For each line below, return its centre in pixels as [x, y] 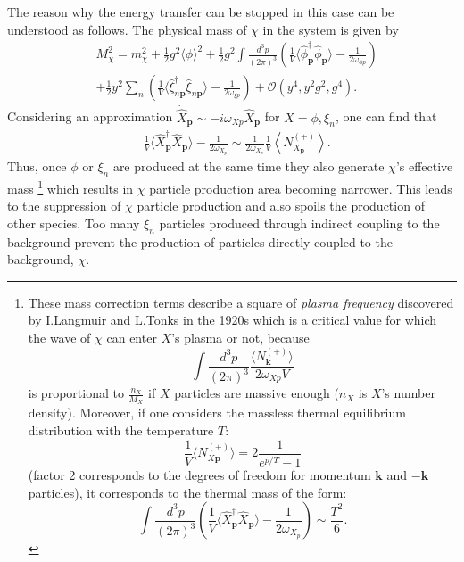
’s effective [424, 166]
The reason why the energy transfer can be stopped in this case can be [201, 12]
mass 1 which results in [70, 187]
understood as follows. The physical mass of [127, 29]
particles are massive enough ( [257, 393]
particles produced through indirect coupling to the [299, 223]
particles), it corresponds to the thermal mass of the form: [187, 492]
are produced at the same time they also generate [249, 166]
